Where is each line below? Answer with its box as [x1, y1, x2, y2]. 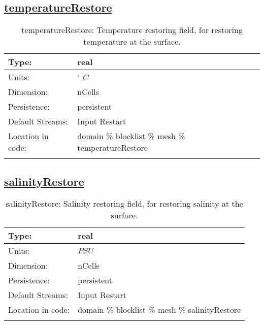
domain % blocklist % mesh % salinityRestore [78, 304, 241, 316]
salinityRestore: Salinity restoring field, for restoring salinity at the [6, 198, 243, 210]
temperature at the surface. [83, 36, 181, 48]
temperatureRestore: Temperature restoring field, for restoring [21, 24, 243, 36]
